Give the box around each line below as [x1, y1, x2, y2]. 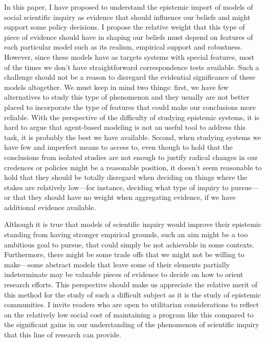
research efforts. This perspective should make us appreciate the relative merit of [4, 279, 257, 290]
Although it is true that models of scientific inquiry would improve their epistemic [4, 219, 261, 230]
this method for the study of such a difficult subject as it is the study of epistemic [4, 289, 261, 300]
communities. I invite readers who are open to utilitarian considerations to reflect [4, 299, 259, 310]
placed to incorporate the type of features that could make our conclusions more [4, 101, 256, 112]
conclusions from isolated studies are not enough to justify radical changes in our [4, 151, 258, 162]
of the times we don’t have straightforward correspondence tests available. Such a [4, 61, 259, 72]
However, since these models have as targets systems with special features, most [4, 51, 255, 62]
